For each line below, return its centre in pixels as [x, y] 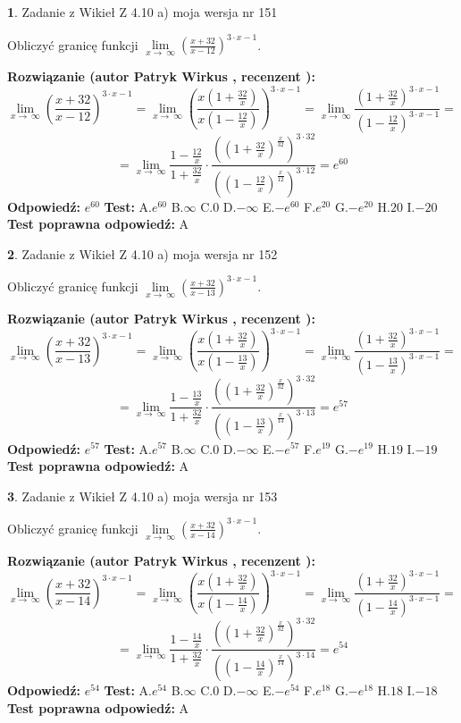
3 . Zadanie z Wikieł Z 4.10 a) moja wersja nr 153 [142, 496]
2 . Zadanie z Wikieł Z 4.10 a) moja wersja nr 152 [142, 253]
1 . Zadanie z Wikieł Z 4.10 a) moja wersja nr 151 [142, 12]
